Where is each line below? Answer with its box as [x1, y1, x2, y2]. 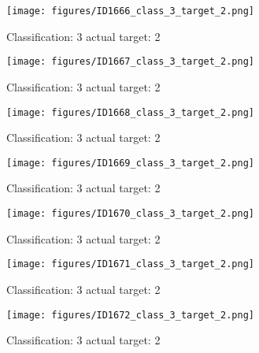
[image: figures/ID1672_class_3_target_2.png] [6, 309, 254, 321]
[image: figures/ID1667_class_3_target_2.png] [6, 56, 254, 68]
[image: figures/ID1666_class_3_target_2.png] [6, 6, 254, 17]
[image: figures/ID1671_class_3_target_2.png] [6, 258, 254, 270]
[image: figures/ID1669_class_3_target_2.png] [6, 157, 254, 169]
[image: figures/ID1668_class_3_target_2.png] [6, 106, 254, 118]
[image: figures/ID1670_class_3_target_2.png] [6, 208, 254, 219]
